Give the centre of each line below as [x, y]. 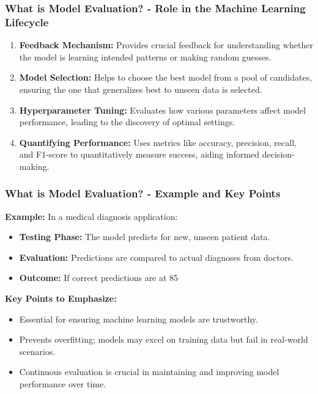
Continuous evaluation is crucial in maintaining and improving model [149, 372]
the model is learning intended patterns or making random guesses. [145, 57]
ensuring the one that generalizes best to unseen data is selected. [141, 89]
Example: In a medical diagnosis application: [91, 216]
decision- [278, 154]
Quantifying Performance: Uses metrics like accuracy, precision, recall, [158, 142]
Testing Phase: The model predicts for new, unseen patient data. [145, 237]
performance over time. [63, 384]
